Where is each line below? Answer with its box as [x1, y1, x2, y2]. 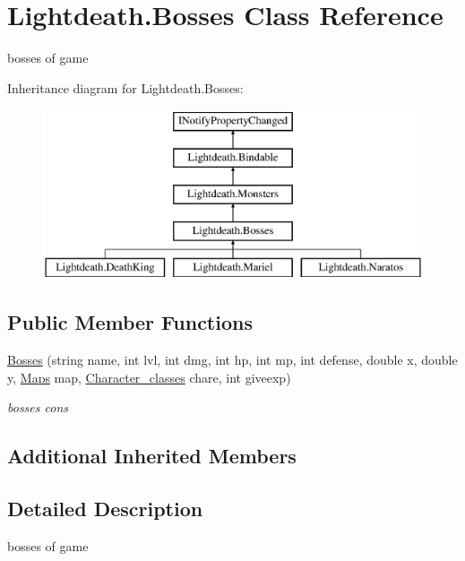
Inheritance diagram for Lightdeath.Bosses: [7, 78, 244, 97]
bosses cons [7, 398, 68, 417]
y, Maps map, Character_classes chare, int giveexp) [7, 367, 291, 386]
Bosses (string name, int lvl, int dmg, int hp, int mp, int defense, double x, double [7, 350, 458, 369]
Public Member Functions [7, 308, 253, 336]
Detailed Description [7, 495, 203, 522]
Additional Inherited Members [7, 442, 297, 470]
